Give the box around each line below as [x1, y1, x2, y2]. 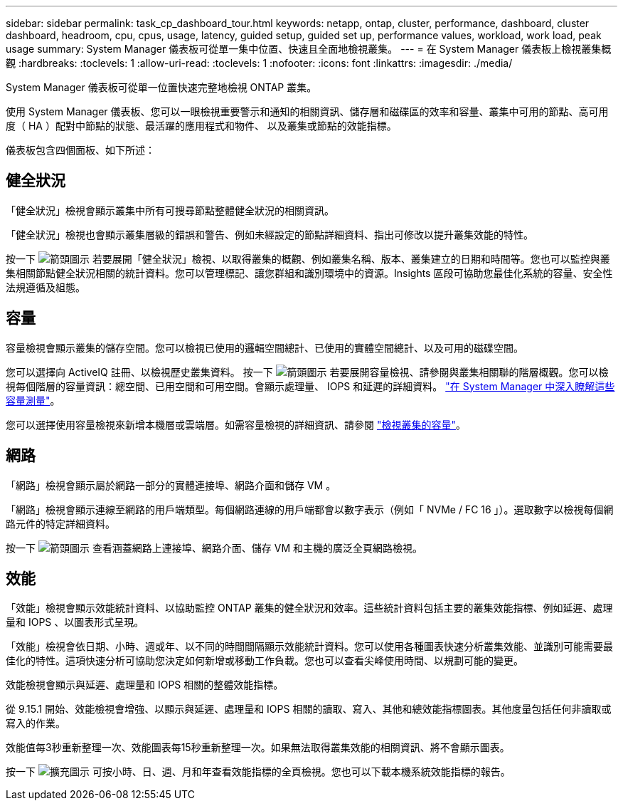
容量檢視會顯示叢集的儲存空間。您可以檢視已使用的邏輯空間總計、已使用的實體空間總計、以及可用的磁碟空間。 [6, 341, 523, 354]
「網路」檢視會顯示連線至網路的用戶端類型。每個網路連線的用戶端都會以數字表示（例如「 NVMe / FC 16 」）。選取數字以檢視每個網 [6, 503, 614, 515]
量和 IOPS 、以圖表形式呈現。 [6, 616, 144, 629]
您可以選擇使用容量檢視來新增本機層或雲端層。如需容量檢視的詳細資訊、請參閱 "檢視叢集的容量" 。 [6, 418, 466, 431]
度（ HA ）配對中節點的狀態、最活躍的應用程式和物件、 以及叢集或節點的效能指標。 [6, 120, 397, 132]
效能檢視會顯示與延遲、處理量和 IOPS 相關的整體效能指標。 [6, 679, 284, 691]
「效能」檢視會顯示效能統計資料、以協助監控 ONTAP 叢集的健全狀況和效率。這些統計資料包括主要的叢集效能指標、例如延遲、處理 [6, 602, 613, 614]
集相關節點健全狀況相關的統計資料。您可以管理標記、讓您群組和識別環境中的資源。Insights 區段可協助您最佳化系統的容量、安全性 [6, 266, 613, 279]
